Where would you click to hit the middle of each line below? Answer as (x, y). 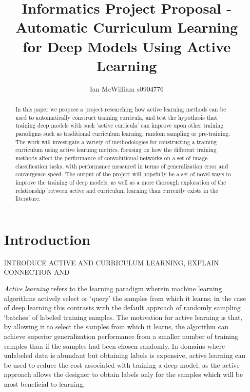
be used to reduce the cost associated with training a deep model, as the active (122, 364)
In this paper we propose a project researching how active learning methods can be (121, 109)
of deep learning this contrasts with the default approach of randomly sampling (122, 308)
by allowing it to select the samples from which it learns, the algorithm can (116, 327)
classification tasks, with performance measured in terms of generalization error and (122, 166)
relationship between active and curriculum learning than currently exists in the (117, 190)
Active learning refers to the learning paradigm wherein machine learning (113, 289)
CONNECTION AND (37, 272)
